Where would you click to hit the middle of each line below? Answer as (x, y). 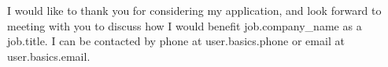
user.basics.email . (49, 56)
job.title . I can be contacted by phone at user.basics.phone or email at (176, 41)
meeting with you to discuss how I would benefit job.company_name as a (185, 25)
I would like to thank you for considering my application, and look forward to (194, 10)
